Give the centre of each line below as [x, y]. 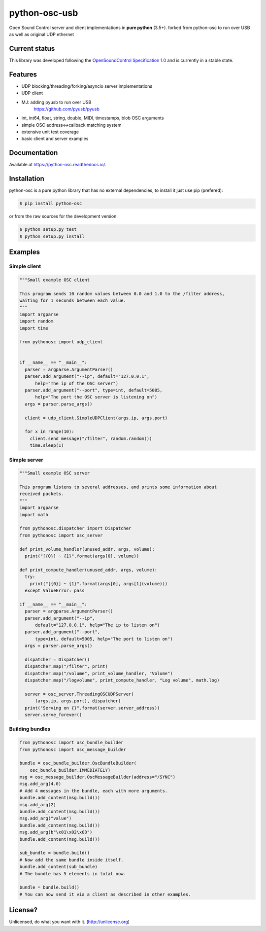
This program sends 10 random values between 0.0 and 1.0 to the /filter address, [122, 294]
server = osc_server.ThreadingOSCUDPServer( [79, 694]
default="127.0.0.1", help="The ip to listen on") [98, 625]
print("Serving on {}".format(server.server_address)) [92, 708]
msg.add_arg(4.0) [40, 784]
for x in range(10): [50, 432]
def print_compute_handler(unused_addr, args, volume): [88, 570]
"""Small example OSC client [55, 280]
